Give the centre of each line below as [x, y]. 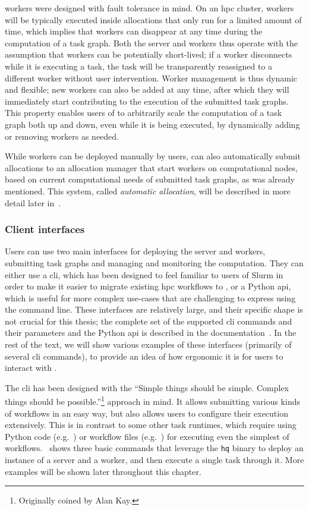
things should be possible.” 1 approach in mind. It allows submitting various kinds [152, 401]
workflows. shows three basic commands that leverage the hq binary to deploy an [154, 448]
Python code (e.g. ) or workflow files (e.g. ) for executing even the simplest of [147, 436]
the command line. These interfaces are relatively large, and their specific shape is [154, 309]
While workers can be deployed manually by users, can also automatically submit [153, 156]
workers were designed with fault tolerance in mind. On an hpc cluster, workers [149, 8]
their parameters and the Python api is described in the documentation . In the [151, 333]
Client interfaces [45, 229]
